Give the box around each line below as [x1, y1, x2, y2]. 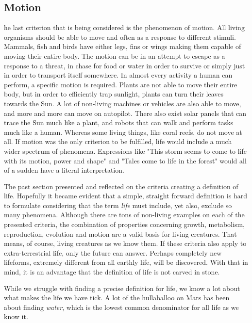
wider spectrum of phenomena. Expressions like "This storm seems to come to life [4, 145, 247, 156]
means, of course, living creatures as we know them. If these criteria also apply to [4, 238, 247, 248]
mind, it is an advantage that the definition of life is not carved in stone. [4, 267, 220, 277]
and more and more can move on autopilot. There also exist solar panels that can [4, 108, 246, 118]
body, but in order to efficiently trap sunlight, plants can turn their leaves [4, 89, 223, 99]
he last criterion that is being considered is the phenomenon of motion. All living [4, 22, 245, 32]
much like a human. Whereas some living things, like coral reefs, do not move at [4, 127, 242, 137]
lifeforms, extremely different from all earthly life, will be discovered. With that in [4, 257, 248, 267]
